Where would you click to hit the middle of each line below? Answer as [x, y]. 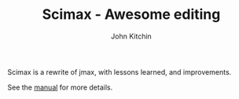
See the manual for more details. [60, 87]
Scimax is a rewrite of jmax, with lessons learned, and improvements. [119, 71]
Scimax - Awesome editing [131, 15]
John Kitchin [131, 36]
